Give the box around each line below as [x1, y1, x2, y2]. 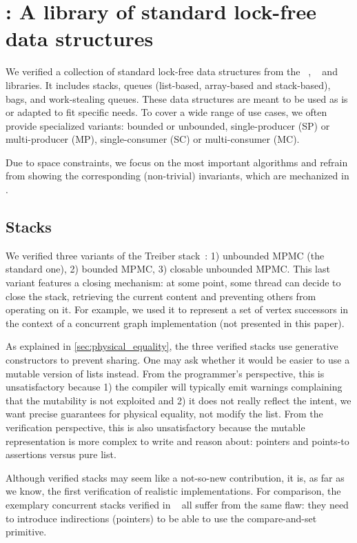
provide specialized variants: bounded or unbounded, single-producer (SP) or [6, 118, 330, 132]
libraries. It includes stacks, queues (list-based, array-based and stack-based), [6, 77, 331, 92]
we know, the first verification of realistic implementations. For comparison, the [6, 484, 341, 498]
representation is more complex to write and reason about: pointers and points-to [6, 433, 349, 448]
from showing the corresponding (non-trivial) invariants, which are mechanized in [6, 168, 349, 183]
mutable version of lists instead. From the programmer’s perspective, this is [6, 366, 325, 380]
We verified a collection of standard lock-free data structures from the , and [6, 64, 338, 79]
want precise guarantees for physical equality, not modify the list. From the [6, 406, 323, 421]
